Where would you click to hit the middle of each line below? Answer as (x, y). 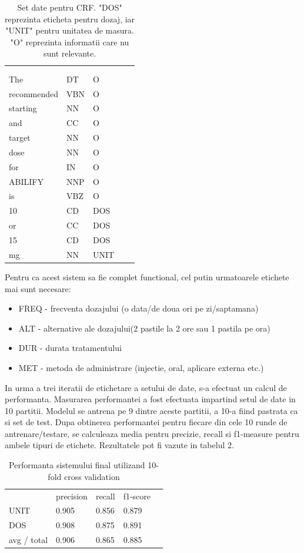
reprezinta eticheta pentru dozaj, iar (70, 19)
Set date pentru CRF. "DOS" (70, 7)
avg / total (29, 540)
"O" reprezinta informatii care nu (70, 42)
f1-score (137, 496)
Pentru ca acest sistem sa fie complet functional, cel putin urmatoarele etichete (147, 276)
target (20, 138)
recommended (34, 93)
